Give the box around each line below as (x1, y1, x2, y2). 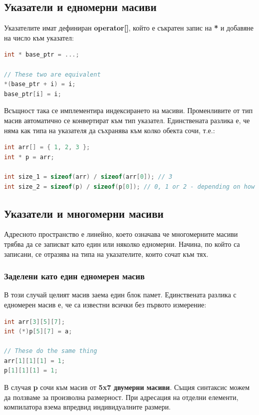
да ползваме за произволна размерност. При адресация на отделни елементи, (4, 391, 238, 402)
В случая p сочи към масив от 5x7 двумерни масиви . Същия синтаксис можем (4, 382, 249, 392)
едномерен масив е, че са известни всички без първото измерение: (4, 299, 206, 309)
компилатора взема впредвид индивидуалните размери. (4, 401, 171, 412)
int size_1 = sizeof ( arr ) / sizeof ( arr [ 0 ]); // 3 (4, 173, 172, 180)
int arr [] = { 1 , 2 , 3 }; (4, 144, 90, 151)
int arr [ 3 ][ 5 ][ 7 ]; (4, 318, 65, 325)
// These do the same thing (4, 347, 97, 355)
